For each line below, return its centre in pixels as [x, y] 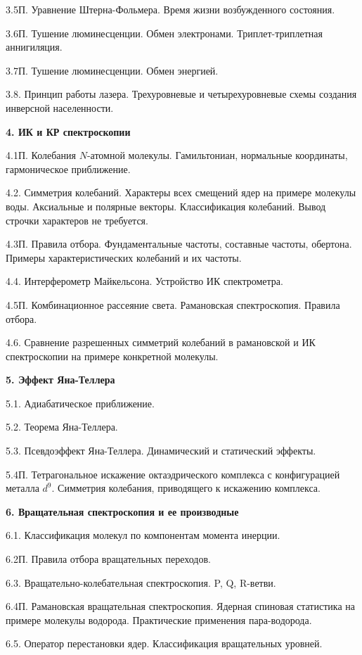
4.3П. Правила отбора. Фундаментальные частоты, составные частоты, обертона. [179, 244]
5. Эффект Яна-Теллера [60, 380]
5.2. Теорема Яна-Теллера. [62, 427]
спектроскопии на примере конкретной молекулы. [112, 356]
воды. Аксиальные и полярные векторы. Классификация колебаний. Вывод [166, 206]
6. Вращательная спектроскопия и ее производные [122, 511]
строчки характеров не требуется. [77, 220]
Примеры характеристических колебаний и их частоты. [124, 257]
